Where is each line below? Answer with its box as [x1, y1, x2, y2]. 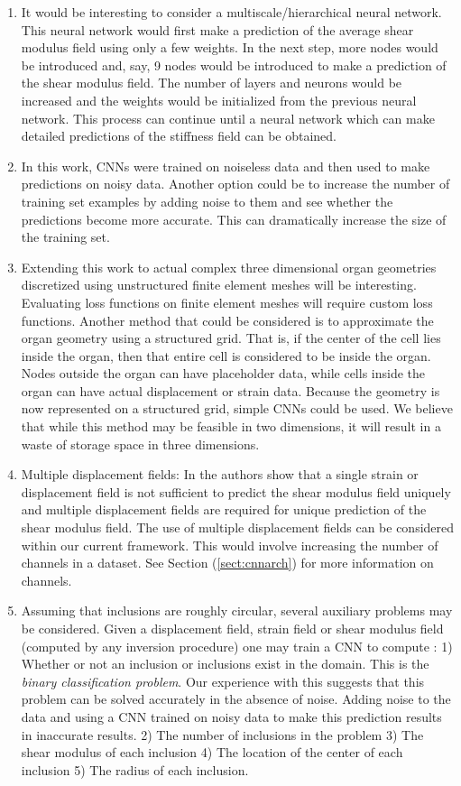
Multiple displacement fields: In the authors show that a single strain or [21, 465, 419, 484]
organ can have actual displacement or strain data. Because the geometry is [21, 381, 440, 400]
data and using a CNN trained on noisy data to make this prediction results [21, 707, 442, 726]
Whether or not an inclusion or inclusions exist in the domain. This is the [21, 654, 429, 673]
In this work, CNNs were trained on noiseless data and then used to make [21, 156, 430, 175]
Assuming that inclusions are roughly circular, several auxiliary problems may [21, 601, 453, 620]
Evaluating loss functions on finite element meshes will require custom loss [21, 292, 433, 311]
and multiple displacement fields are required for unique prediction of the [21, 500, 427, 519]
